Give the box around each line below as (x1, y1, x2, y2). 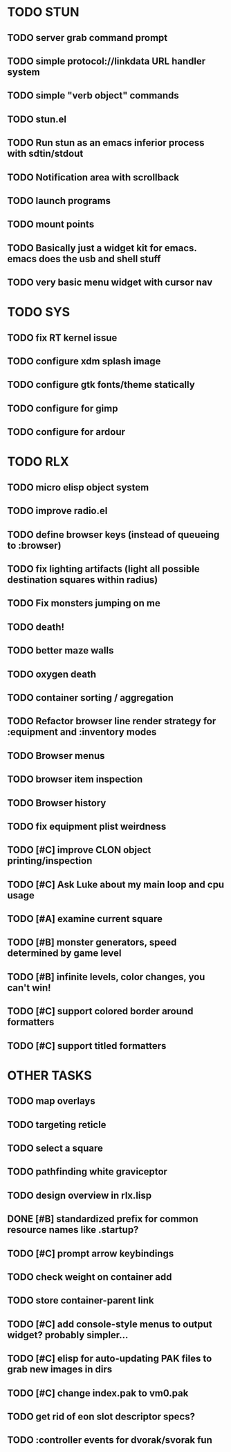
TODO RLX (7, 454, 69, 470)
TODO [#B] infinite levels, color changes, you (7, 971, 205, 982)
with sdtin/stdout (7, 148, 84, 160)
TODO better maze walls (7, 644, 114, 656)
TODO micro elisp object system (7, 481, 149, 493)
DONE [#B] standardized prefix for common (7, 1213, 198, 1225)
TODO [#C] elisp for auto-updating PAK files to (7, 1353, 212, 1365)
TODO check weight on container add (7, 1271, 172, 1283)
